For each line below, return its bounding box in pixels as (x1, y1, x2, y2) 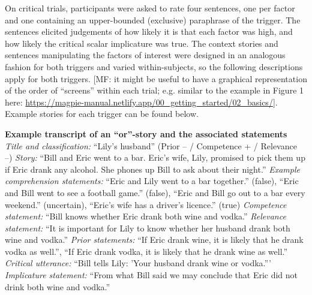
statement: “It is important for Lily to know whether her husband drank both (5, 221, 290, 234)
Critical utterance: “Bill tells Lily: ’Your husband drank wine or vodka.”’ (5, 257, 271, 269)
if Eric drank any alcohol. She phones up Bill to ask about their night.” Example (5, 162, 300, 175)
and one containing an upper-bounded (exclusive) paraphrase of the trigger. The (5, 13, 301, 26)
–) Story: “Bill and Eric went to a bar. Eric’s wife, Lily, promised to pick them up (5, 151, 305, 164)
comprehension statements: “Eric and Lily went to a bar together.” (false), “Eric (5, 174, 299, 187)
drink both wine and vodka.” (5, 280, 110, 293)
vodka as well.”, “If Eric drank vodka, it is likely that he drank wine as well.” (5, 245, 288, 257)
